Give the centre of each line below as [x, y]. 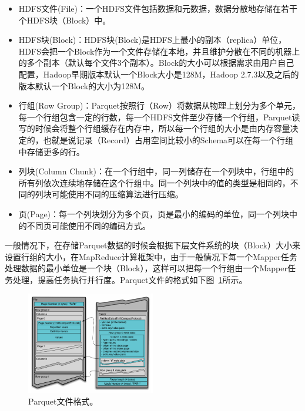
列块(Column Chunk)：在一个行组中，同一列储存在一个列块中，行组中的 [156, 171]
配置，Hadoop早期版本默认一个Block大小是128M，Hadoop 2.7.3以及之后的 [159, 74]
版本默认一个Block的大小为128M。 [84, 85]
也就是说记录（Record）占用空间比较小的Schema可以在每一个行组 [168, 139]
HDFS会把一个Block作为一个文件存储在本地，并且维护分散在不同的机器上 [159, 51]
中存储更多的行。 [51, 151]
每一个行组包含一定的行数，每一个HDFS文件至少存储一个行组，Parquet [155, 117]
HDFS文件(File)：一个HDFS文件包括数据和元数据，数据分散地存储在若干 [158, 8]
